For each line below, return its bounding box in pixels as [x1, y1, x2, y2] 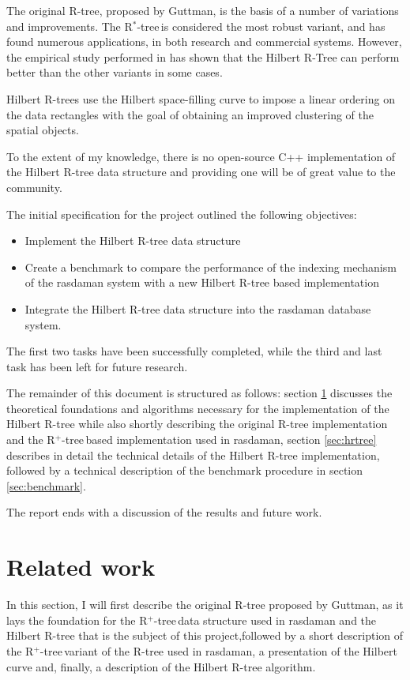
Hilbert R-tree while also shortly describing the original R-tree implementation [6, 415, 388, 432]
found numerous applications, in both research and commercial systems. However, [6, 33, 402, 50]
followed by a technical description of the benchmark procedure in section [6, 462, 363, 479]
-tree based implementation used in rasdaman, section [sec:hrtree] [62, 431, 377, 448]
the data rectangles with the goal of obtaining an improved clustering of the [6, 106, 374, 122]
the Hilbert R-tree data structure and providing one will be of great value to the [6, 163, 396, 180]
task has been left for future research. [6, 358, 188, 374]
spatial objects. [6, 122, 79, 138]
